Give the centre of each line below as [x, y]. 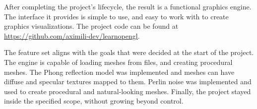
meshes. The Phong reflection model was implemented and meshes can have [119, 72]
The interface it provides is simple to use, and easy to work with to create [116, 16]
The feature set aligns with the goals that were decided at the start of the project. [129, 52]
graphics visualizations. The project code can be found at [91, 26]
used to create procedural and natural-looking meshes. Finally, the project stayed [128, 91]
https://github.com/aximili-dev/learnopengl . [72, 35]
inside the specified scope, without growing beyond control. [94, 101]
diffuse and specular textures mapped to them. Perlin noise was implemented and [128, 82]
